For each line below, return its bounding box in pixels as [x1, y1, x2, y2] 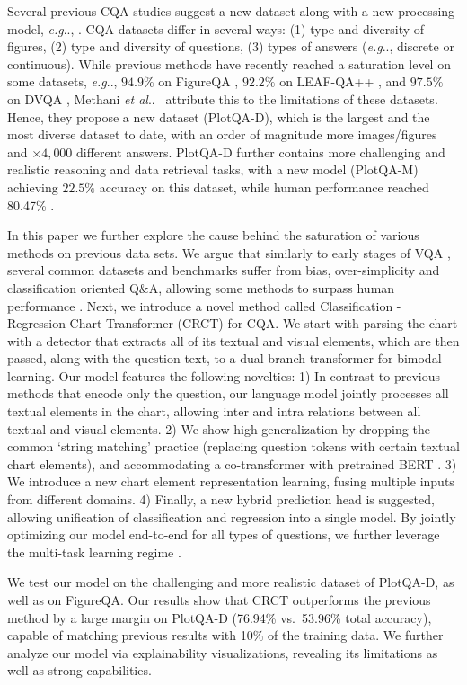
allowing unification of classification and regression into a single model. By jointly [7, 507, 456, 526]
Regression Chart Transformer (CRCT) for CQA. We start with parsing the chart [7, 314, 458, 333]
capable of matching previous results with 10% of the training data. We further [7, 626, 444, 645]
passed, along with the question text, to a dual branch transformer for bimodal [7, 349, 442, 368]
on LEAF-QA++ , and [279, 72, 407, 91]
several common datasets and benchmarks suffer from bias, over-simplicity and [7, 261, 440, 280]
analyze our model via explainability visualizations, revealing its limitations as [7, 643, 438, 662]
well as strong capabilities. [7, 661, 152, 680]
